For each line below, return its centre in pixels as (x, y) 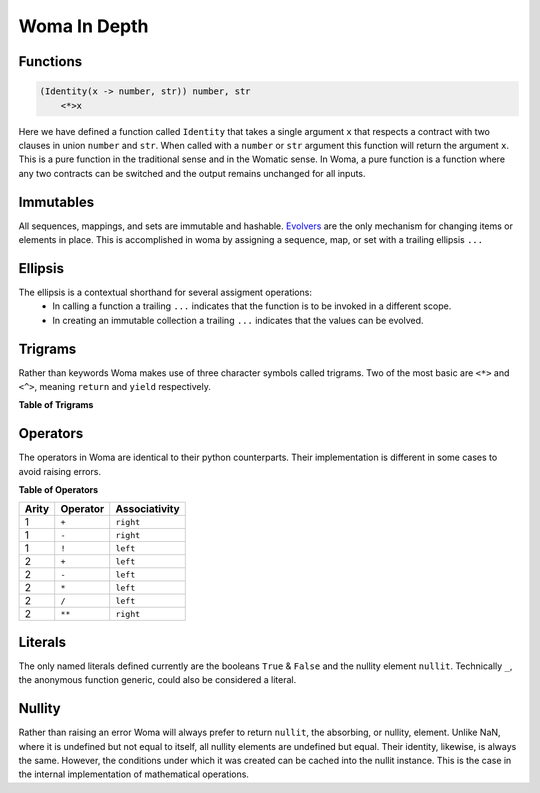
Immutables (56, 201)
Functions (50, 61)
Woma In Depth (83, 26)
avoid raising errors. (60, 471)
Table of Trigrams (56, 405)
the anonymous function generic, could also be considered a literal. (157, 680)
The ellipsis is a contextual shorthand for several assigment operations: (165, 292)
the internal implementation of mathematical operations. (134, 774)
